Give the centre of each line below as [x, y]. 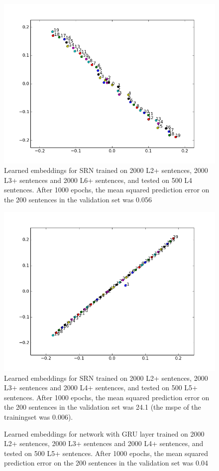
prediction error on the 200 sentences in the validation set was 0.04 [106, 463]
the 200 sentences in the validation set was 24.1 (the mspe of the [103, 407]
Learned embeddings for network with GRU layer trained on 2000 [104, 433]
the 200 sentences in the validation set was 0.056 [78, 199]
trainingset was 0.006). [39, 417]
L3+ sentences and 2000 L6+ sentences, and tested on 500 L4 [98, 180]
